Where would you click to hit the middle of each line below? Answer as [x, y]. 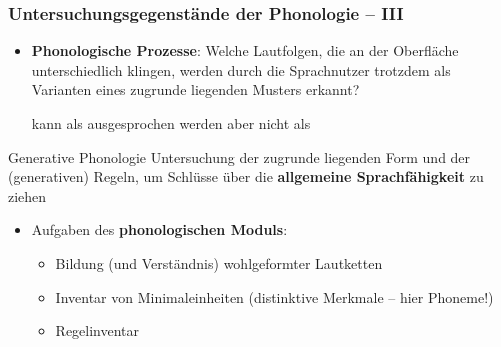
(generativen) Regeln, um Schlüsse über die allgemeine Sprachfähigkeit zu [246, 176]
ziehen [27, 195]
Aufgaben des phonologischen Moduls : [159, 229]
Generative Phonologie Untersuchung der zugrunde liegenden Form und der [239, 156]
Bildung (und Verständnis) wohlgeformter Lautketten [219, 262]
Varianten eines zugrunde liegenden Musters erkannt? [195, 89]
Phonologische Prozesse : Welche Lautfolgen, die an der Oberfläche [245, 50]
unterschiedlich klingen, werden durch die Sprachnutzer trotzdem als [241, 69]
